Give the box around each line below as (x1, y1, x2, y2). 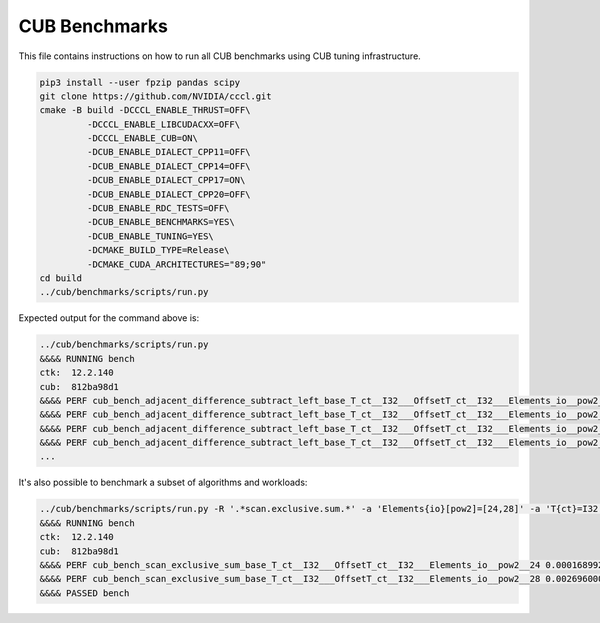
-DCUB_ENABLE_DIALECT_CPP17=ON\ (86, 175, 246, 186)
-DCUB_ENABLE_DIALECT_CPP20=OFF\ (86, 188, 251, 200)
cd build (39, 273, 83, 284)
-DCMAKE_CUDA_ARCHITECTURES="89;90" (86, 258, 267, 270)
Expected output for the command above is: (18, 312, 200, 324)
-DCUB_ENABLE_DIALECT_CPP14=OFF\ (86, 160, 251, 172)
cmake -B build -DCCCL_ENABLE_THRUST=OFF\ (39, 105, 251, 116)
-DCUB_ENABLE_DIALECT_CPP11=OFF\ (86, 146, 251, 158)
